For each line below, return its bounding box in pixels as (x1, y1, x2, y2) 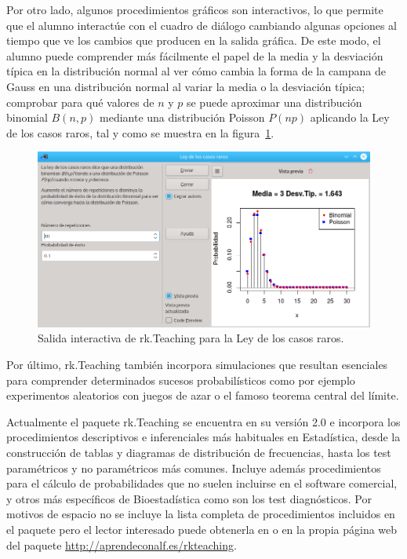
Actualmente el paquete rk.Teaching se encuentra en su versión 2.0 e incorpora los (6, 413, 401, 429)
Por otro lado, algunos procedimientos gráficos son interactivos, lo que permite (6, 2, 383, 17)
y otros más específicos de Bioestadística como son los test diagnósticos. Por (6, 490, 372, 506)
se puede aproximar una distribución (186, 93, 362, 110)
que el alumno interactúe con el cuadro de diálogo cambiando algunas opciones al (6, 16, 398, 33)
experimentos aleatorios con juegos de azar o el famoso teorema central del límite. (6, 387, 399, 404)
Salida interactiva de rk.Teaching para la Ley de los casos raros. (38, 330, 344, 346)
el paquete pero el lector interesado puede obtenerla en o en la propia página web (6, 521, 398, 537)
